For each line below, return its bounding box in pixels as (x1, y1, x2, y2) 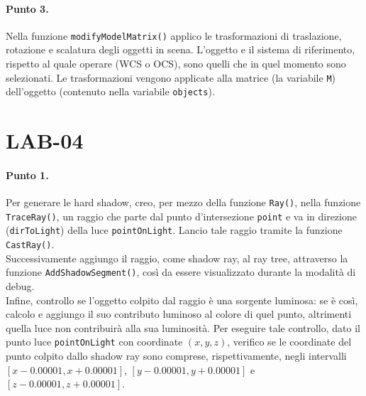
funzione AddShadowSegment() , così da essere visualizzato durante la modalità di (6, 264, 356, 279)
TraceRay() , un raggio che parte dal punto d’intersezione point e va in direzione (6, 208, 357, 223)
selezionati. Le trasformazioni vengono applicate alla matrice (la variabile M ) (6, 70, 336, 85)
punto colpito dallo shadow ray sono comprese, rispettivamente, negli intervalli (6, 348, 347, 363)
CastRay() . (6, 237, 55, 252)
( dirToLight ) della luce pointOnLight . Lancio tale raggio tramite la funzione (6, 223, 343, 237)
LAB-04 (6, 126, 84, 155)
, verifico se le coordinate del (227, 334, 352, 349)
